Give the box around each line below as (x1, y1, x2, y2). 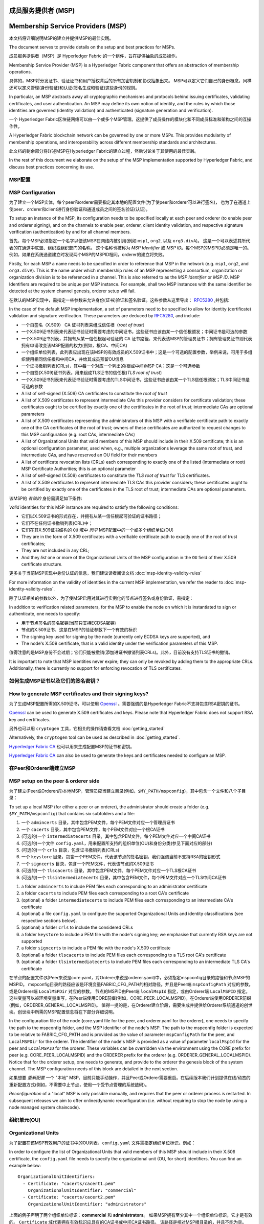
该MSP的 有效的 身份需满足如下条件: (9, 495, 83, 501)
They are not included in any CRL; (21, 547, 90, 553)
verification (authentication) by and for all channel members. (9, 229, 131, 235)
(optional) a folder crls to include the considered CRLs (21, 924, 133, 930)
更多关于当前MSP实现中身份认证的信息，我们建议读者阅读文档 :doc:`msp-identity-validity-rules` (9, 570, 202, 576)
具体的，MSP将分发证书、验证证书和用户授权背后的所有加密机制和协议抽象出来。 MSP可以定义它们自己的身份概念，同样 (9, 78, 252, 84)
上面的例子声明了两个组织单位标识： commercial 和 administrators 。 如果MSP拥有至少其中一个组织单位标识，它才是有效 (9, 1212, 253, 1218)
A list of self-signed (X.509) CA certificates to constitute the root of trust (21, 390, 167, 396)
